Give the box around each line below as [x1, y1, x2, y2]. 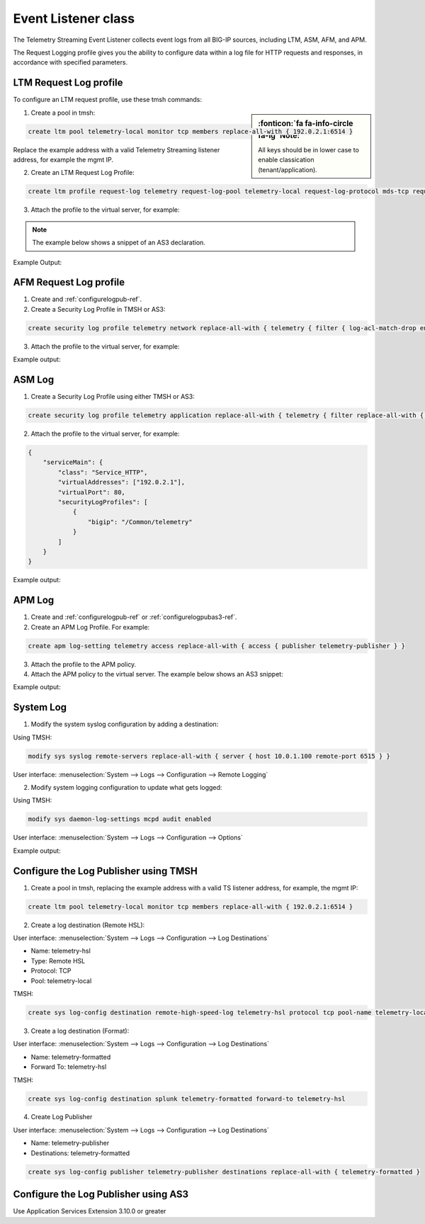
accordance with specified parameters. [13, 58, 127, 67]
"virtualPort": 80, [57, 488, 125, 496]
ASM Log [13, 373, 55, 385]
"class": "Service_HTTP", [57, 468, 148, 476]
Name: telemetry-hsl [30, 946, 91, 956]
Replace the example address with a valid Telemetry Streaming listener [13, 145, 220, 154]
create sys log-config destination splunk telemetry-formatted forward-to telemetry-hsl [28, 1094, 346, 1103]
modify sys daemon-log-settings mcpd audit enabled [28, 815, 212, 823]
